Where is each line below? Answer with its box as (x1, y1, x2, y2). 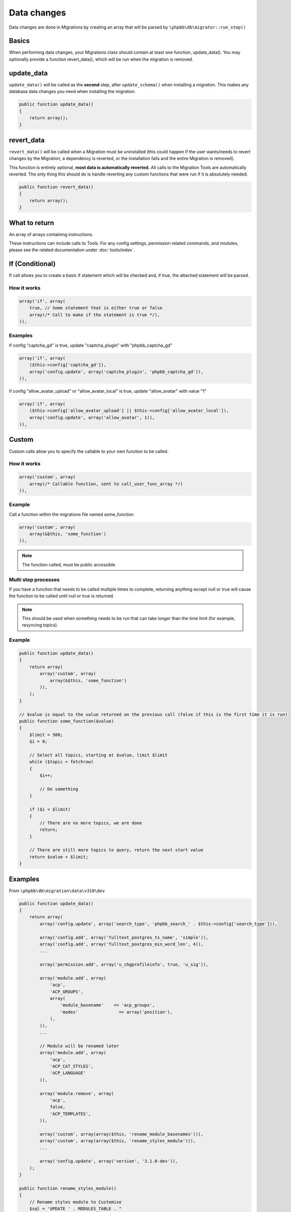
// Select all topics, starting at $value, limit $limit (29, 752, 168, 758)
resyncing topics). (22, 622, 58, 628)
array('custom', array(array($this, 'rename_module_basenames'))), (39, 1131, 204, 1137)
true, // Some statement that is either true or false (29, 305, 162, 311)
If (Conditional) (9, 260, 56, 268)
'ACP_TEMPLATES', (49, 1111, 91, 1116)
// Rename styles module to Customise (29, 1199, 122, 1205)
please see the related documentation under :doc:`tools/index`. (9, 247, 135, 253)
